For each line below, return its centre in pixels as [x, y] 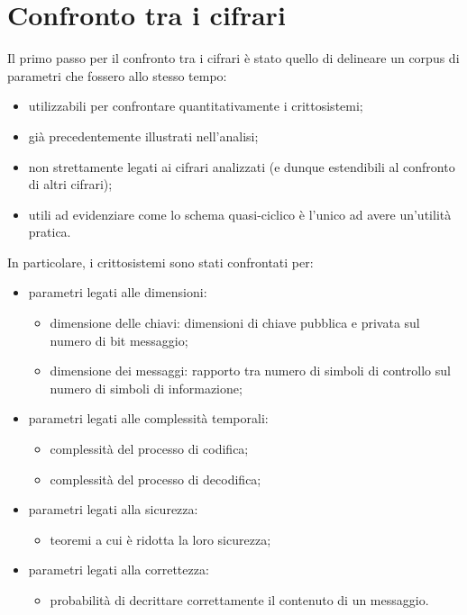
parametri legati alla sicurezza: [113, 509]
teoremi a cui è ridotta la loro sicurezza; [160, 539]
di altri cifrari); [70, 184]
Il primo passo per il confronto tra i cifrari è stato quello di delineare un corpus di [233, 58]
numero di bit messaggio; [119, 340]
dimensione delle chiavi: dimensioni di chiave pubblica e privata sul [235, 323]
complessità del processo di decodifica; [156, 479]
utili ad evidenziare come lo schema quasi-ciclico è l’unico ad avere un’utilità [240, 214]
